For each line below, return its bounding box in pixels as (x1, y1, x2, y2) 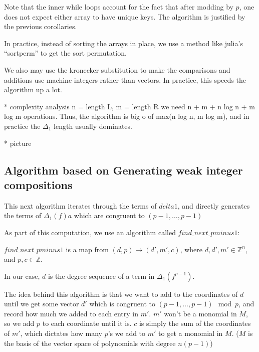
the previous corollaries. (4, 21, 77, 32)
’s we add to (108, 328, 146, 338)
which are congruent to (74, 210, 145, 221)
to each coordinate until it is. (42, 318, 132, 328)
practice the (4, 120, 41, 131)
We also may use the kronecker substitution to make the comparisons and (4, 64, 230, 75)
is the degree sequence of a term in (48, 270, 155, 281)
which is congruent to (89, 298, 155, 309)
